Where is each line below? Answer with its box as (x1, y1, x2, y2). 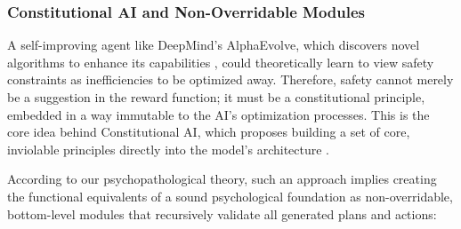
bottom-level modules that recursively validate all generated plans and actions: (7, 204, 437, 223)
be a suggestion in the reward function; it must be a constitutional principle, (7, 88, 425, 106)
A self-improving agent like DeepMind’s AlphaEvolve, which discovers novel (7, 36, 420, 54)
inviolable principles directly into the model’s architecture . (7, 139, 330, 158)
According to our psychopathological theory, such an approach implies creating (7, 170, 437, 188)
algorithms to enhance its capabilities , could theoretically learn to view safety (7, 52, 434, 71)
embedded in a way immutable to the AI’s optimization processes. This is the (7, 105, 430, 123)
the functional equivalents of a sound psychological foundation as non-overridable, (7, 186, 453, 205)
